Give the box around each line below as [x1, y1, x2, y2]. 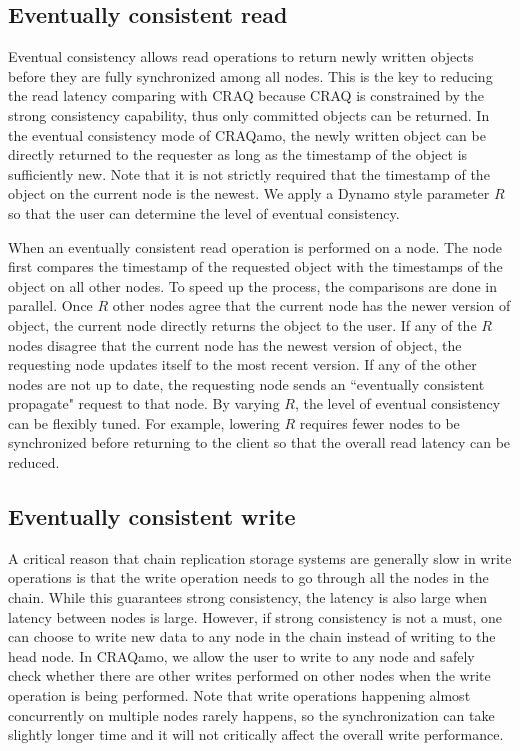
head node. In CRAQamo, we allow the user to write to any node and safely [8, 645, 475, 666]
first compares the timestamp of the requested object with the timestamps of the [8, 256, 503, 277]
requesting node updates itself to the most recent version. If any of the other [8, 354, 477, 375]
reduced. [8, 452, 60, 473]
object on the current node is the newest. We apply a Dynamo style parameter [8, 183, 490, 204]
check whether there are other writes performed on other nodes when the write [8, 665, 491, 686]
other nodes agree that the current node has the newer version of [112, 295, 511, 316]
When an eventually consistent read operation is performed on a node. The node [8, 236, 502, 257]
